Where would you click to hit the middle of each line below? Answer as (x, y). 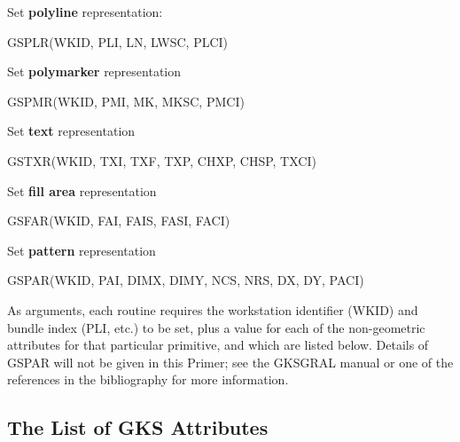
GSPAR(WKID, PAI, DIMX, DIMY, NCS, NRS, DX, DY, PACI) (186, 280)
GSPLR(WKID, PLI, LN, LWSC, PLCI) (118, 41)
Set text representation (71, 131)
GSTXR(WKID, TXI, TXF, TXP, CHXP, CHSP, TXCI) (162, 160)
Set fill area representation (82, 190)
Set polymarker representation (94, 71)
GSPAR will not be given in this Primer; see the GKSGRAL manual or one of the (230, 362)
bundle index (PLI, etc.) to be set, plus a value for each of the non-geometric (216, 327)
